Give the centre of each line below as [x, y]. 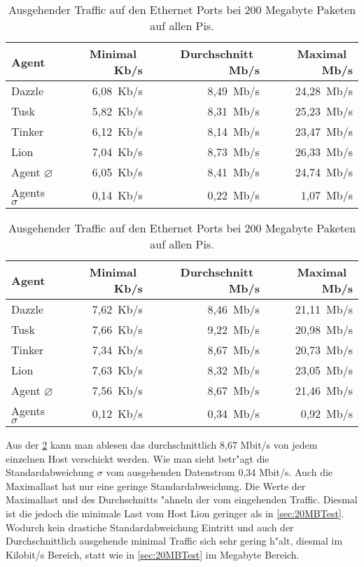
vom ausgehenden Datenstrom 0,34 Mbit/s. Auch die [219, 472]
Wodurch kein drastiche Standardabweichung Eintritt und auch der [150, 527]
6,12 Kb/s [117, 131]
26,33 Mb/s [324, 152]
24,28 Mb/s [324, 91]
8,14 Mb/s [233, 131]
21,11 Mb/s [324, 309]
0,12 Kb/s [117, 413]
